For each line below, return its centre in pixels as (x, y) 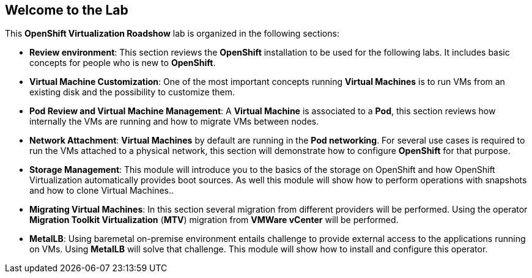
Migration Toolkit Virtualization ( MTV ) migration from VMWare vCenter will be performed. (214, 220)
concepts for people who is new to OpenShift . (123, 63)
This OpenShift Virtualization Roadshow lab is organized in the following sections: (172, 34)
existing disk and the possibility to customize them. (132, 92)
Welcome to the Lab (67, 10)
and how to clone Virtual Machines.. (102, 191)
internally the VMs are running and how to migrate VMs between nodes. (174, 122)
